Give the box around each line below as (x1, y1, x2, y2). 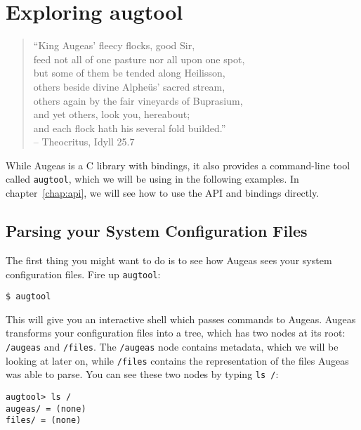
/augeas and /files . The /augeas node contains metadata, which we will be (6, 339, 339, 354)
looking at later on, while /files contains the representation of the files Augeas (6, 353, 349, 367)
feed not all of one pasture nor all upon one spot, (33, 51, 245, 66)
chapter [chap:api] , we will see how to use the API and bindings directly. (6, 185, 320, 200)
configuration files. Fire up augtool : (6, 266, 161, 281)
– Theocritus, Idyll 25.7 (33, 134, 135, 149)
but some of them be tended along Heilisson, (33, 65, 225, 80)
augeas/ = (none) (6, 403, 86, 414)
